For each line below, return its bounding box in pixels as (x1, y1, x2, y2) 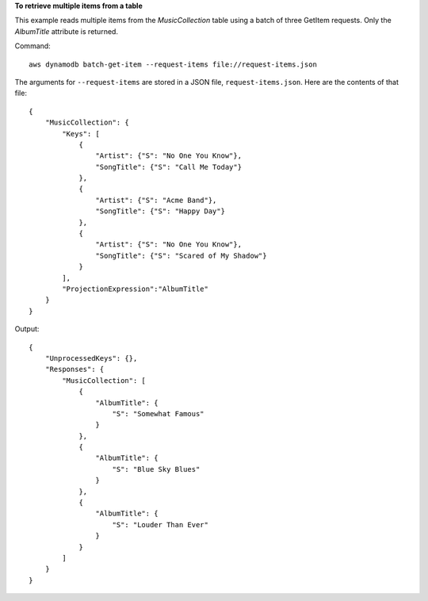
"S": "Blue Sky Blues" (112, 465, 201, 473)
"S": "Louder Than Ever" (112, 520, 209, 529)
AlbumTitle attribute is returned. (14, 26, 119, 36)
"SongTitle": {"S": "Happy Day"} (95, 207, 226, 216)
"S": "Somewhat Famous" (112, 409, 205, 418)
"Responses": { (44, 365, 105, 374)
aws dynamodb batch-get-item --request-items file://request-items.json (29, 59, 317, 69)
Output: (14, 324, 40, 334)
